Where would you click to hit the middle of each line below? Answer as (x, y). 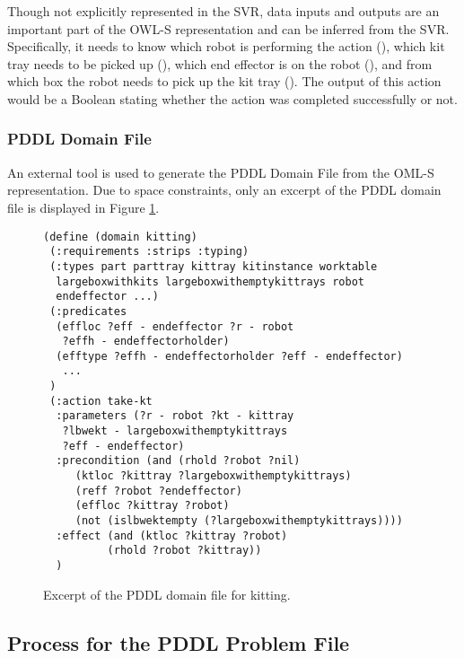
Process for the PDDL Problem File (179, 642)
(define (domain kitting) (120, 237)
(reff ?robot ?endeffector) (158, 491)
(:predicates (88, 311)
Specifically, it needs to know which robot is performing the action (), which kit (226, 46)
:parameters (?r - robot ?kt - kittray (175, 416)
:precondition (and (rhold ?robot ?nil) (178, 461)
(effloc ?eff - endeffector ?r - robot (175, 326)
